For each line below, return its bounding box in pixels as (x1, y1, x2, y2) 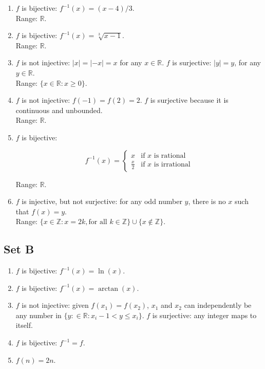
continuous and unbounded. (15, 104, 103, 115)
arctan (98, 285, 119, 292)
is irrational (154, 160, 191, 168)
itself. (15, 320, 33, 330)
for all (88, 218, 107, 226)
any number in (15, 309, 62, 320)
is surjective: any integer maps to (152, 309, 257, 320)
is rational (154, 152, 186, 160)
